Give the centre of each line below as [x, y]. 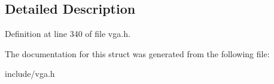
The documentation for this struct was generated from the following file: [137, 53]
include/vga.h [30, 74]
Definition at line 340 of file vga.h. [68, 34]
